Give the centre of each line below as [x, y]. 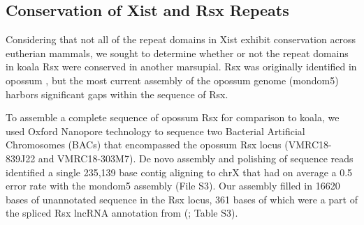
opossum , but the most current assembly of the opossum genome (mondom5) [172, 80]
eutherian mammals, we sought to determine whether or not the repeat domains [177, 53]
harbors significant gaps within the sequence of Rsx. [117, 94]
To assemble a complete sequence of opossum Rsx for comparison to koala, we [173, 117]
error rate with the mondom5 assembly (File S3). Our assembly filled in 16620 [173, 186]
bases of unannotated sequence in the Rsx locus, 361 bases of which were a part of [182, 199]
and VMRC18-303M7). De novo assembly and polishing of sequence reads [196, 158]
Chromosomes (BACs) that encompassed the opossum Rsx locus [144, 145]
